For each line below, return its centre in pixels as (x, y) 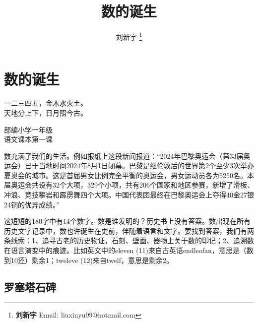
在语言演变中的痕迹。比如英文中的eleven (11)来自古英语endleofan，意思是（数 (129, 250)
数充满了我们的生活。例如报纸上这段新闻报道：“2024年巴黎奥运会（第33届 (124, 156)
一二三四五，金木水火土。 (46, 103)
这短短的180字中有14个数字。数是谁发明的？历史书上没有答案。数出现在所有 (127, 221)
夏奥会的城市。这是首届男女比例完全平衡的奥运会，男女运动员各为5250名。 (126, 175)
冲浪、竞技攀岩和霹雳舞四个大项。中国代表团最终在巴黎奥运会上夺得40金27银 (129, 195)
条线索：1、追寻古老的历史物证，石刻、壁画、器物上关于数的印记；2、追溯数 (129, 240)
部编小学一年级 (28, 129)
